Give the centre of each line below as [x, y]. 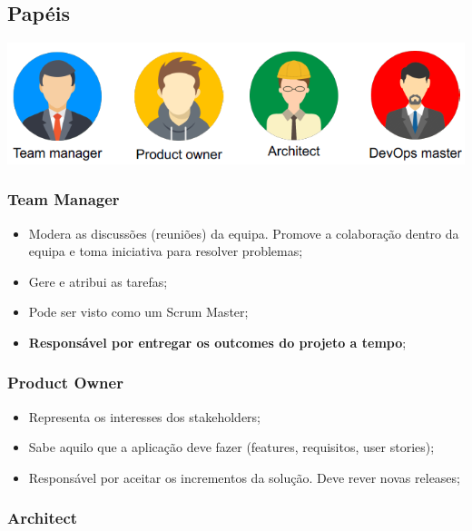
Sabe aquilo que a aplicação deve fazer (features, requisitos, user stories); [231, 447]
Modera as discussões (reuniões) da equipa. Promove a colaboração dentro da [244, 233]
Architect [43, 518]
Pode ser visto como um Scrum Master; [138, 312]
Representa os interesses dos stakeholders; [145, 416]
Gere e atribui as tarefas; [98, 281]
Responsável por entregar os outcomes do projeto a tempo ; [217, 342]
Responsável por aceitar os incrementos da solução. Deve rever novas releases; [244, 477]
